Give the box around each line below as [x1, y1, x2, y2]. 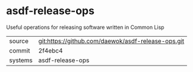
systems [9, 56, 33, 64]
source [9, 37, 29, 45]
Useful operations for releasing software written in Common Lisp [6, 24, 164, 31]
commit [9, 46, 30, 54]
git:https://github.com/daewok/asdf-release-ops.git [38, 37, 185, 45]
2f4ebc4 [38, 46, 64, 54]
